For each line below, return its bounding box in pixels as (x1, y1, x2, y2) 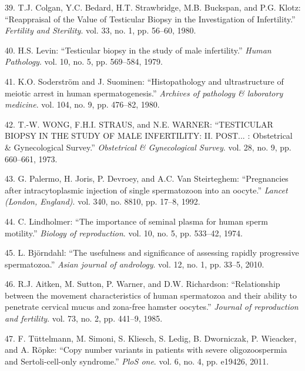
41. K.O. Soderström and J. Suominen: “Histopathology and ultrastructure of (5, 75, 284, 87)
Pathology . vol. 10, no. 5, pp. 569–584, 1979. (5, 55, 163, 68)
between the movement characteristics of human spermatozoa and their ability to (5, 289, 297, 301)
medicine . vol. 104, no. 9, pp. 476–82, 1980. (5, 98, 160, 111)
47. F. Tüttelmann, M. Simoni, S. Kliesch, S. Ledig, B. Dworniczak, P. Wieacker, (5, 332, 297, 344)
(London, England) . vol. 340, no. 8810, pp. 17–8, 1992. (5, 195, 200, 208)
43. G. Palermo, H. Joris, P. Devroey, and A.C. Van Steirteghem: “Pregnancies (5, 172, 289, 185)
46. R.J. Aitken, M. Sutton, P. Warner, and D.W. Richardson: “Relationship (5, 278, 280, 290)
